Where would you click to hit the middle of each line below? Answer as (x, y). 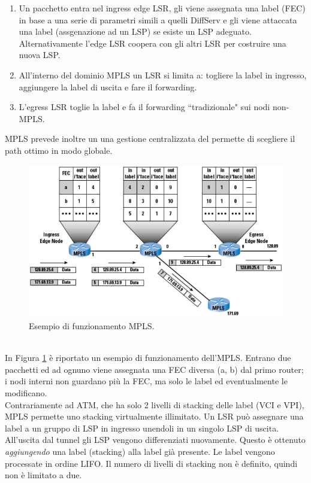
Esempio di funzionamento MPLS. (92, 326)
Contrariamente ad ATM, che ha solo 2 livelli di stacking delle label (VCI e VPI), (155, 404)
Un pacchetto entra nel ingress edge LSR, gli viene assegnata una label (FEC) (162, 8)
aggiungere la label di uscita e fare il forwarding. (108, 86)
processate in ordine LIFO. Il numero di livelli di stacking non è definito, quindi (151, 463)
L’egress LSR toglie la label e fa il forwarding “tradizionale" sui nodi (144, 107)
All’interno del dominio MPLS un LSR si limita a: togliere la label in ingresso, (163, 75)
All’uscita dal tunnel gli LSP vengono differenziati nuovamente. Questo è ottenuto (155, 440)
